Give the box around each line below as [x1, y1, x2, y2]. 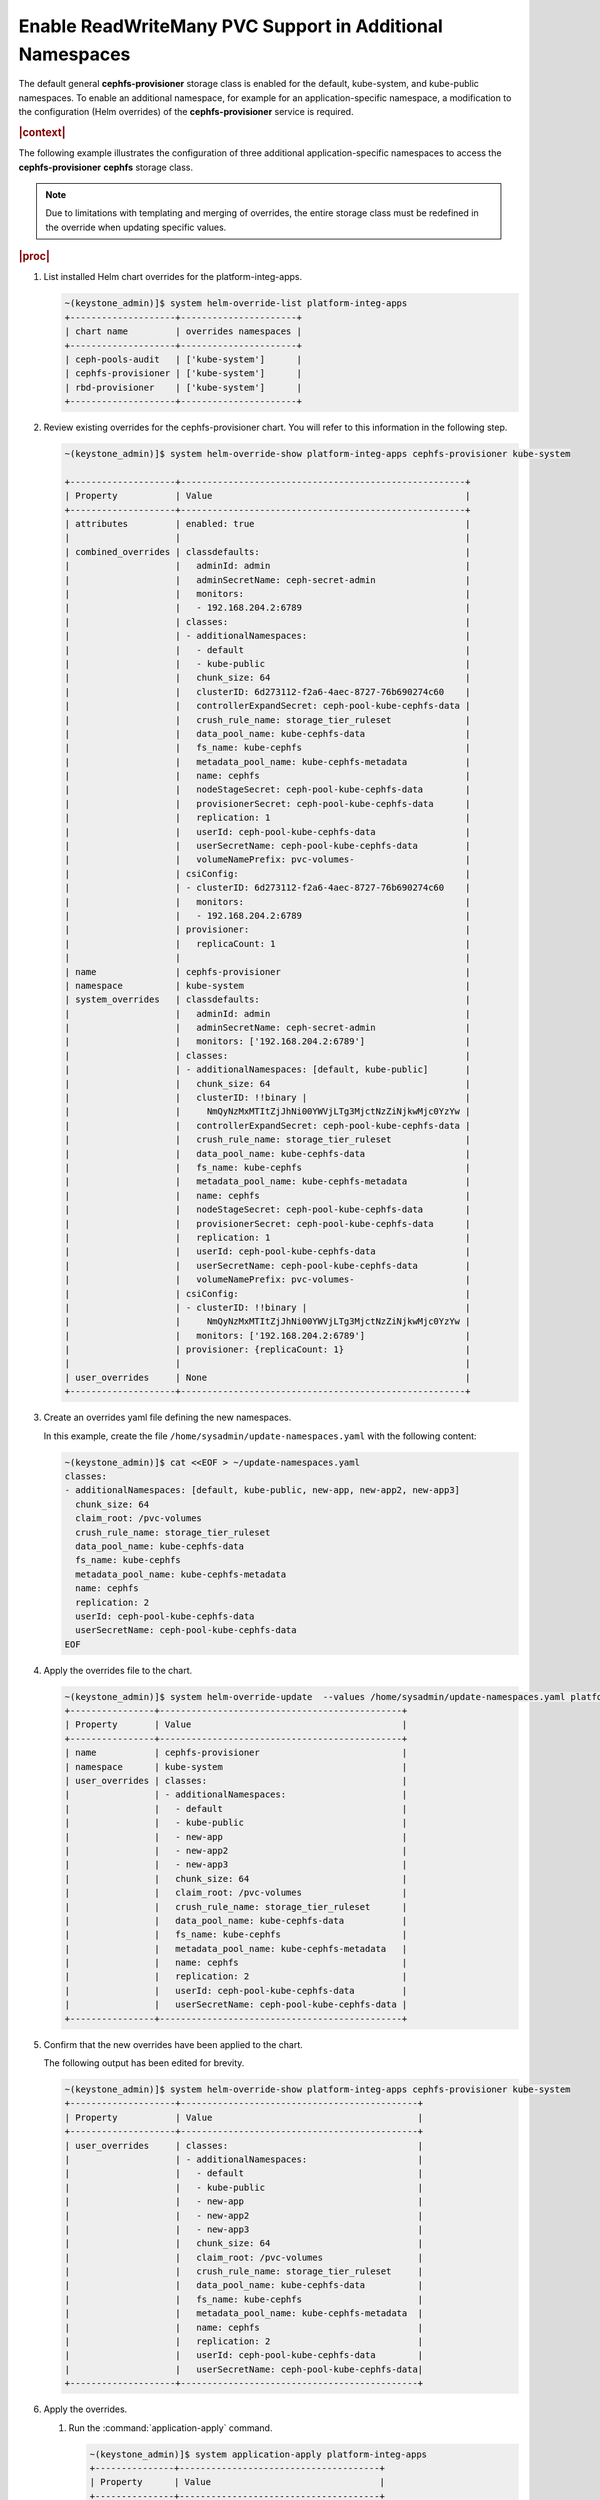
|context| [18, 125, 66, 139]
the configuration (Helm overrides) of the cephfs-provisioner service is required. [18, 106, 354, 118]
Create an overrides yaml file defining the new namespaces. [43, 1411, 292, 1424]
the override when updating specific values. [45, 221, 227, 233]
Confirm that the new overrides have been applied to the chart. [43, 2038, 304, 2050]
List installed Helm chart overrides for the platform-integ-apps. [43, 271, 303, 283]
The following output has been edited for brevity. [43, 2057, 245, 2069]
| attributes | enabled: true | [64, 518, 471, 530]
